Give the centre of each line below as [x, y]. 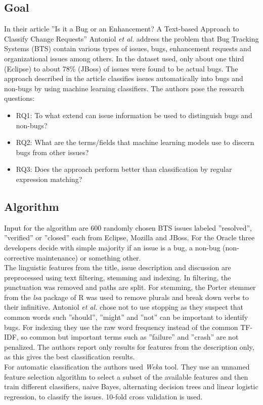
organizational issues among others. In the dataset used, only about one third [124, 58]
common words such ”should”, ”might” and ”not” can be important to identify [126, 317]
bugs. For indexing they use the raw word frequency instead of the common [121, 327]
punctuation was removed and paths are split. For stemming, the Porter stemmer [130, 287]
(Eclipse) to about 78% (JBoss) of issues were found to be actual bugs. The [121, 68]
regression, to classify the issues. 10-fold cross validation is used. [103, 396]
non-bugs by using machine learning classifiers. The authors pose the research [124, 88]
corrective [19, 257]
